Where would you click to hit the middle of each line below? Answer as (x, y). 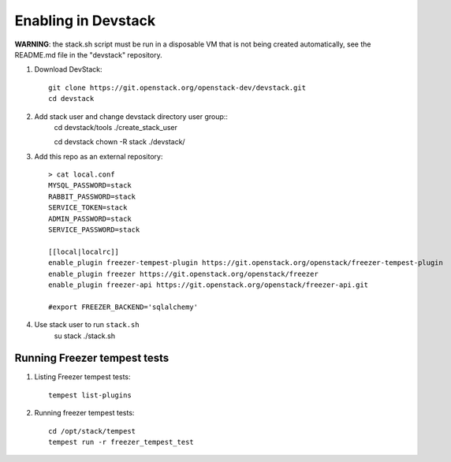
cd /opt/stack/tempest (92, 431)
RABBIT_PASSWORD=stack (92, 196)
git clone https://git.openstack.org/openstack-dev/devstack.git (177, 88)
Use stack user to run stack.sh (87, 325)
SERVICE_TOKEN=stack (88, 208)
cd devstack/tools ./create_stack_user (116, 127)
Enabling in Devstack (85, 20)
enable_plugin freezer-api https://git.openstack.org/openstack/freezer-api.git (209, 285)
